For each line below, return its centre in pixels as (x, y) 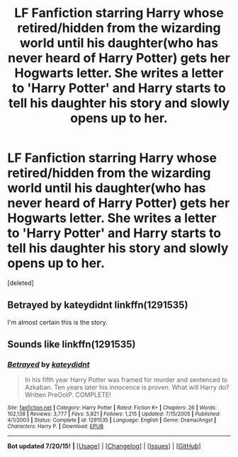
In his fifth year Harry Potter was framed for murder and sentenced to (126, 380)
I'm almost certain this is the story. (57, 322)
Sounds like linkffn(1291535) (72, 345)
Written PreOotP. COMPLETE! (68, 395)
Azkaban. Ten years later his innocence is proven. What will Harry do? (127, 388)
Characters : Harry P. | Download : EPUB (56, 427)
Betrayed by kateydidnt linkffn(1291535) (98, 305)
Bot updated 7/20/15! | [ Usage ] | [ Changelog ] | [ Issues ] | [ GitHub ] (104, 446)
